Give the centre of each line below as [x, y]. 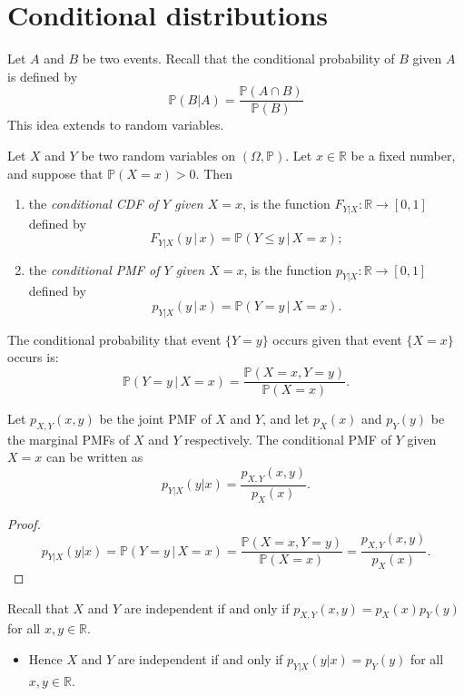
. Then [214, 173]
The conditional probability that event [114, 339]
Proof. [24, 523]
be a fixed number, [403, 155]
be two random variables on [158, 155]
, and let [286, 419]
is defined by [43, 76]
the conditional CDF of [94, 204]
